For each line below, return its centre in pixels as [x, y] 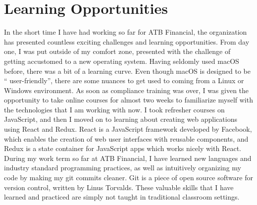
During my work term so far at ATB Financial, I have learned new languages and [128, 158]
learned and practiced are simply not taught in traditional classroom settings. [122, 197]
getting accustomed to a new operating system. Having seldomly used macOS [122, 61]
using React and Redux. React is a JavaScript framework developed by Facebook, [128, 129]
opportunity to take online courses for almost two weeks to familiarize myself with [128, 100]
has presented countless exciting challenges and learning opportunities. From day [127, 41]
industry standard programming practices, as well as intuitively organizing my [123, 168]
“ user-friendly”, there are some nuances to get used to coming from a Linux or [124, 80]
